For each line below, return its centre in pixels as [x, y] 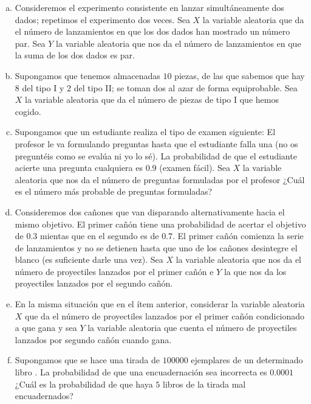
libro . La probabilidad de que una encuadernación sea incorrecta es [141, 372]
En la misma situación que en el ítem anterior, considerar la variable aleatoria [160, 304]
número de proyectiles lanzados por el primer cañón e [114, 271]
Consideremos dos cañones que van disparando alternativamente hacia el [150, 211]
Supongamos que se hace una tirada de [87, 360]
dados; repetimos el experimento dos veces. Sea [102, 19]
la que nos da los [255, 271]
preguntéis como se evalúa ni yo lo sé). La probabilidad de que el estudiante [156, 155]
